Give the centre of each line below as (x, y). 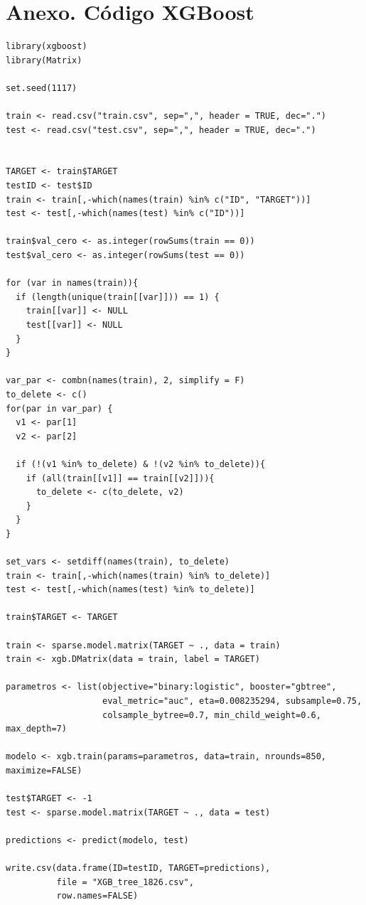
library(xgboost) (47, 47)
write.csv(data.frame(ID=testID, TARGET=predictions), (138, 868)
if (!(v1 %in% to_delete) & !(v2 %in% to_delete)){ (141, 464)
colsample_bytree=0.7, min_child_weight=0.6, (212, 715)
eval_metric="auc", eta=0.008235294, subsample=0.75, (232, 701)
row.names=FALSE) (97, 896)
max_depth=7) (36, 729)
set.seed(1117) (42, 88)
